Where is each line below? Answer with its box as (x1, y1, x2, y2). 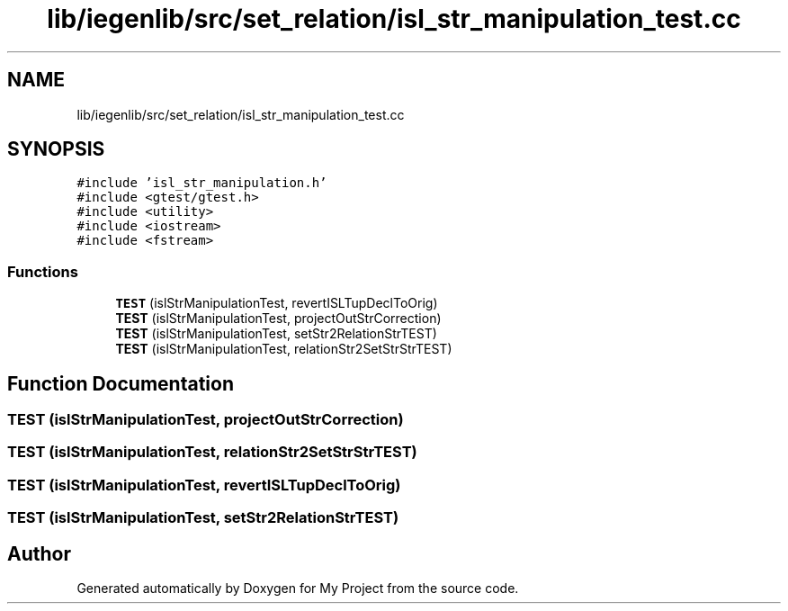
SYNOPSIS (7, 138, 105, 161)
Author (7, 542, 71, 565)
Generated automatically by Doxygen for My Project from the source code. (76, 580, 519, 596)
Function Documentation (7, 372, 234, 395)
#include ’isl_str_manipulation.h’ (76, 175, 327, 191)
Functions (7, 262, 78, 281)
